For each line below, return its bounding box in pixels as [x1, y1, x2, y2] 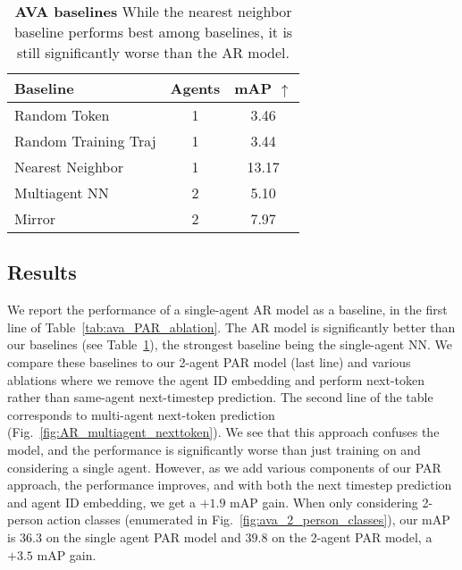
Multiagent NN [14, 182, 109, 203]
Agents [170, 78, 221, 98]
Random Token [14, 105, 110, 125]
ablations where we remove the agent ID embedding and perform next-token [7, 370, 425, 389]
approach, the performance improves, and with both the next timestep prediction [7, 475, 452, 494]
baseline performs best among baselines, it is [13, 21, 293, 42]
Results [7, 258, 77, 286]
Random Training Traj [14, 130, 156, 151]
